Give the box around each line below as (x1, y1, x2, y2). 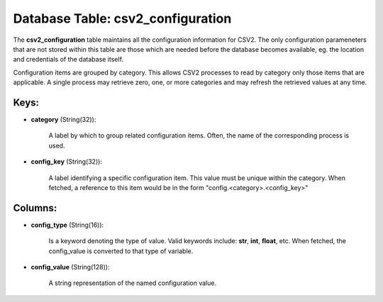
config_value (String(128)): (30, 263, 110, 272)
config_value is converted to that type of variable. (48, 247, 194, 255)
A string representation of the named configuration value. (48, 279, 216, 287)
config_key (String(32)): (30, 157, 103, 166)
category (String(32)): (30, 116, 96, 124)
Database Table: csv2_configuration (13, 11, 232, 26)
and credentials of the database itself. (13, 55, 124, 64)
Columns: (13, 202, 57, 214)
